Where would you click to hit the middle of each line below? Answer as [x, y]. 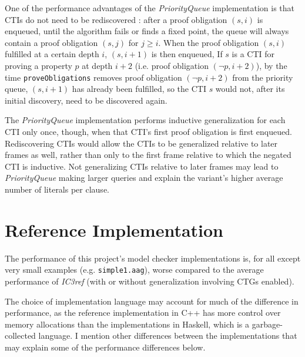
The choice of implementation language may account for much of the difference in [152, 301]
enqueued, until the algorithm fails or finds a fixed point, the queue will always [147, 31]
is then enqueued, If [187, 54]
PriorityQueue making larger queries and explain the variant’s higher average [144, 178]
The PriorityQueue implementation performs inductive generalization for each [145, 120]
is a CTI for [253, 54]
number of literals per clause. [57, 189]
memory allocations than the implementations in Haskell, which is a [127, 324]
